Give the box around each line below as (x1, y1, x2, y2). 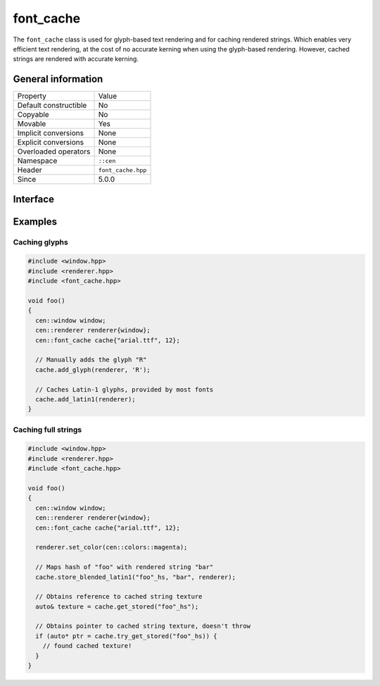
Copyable (17, 110, 49, 120)
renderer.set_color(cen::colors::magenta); (35, 543, 188, 551)
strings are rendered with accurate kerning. (13, 55, 139, 63)
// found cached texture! (42, 642, 132, 650)
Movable (17, 119, 46, 129)
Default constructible (17, 101, 87, 111)
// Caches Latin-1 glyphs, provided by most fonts (35, 385, 214, 394)
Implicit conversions (17, 128, 84, 138)
